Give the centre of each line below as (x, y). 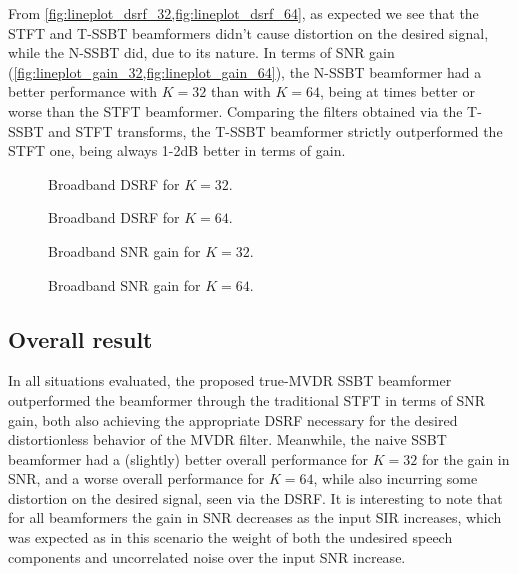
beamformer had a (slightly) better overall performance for (188, 458)
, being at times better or (397, 91)
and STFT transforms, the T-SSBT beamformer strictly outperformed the (275, 130)
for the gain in (465, 458)
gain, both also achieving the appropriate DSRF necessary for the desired (233, 419)
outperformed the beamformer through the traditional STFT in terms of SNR (247, 399)
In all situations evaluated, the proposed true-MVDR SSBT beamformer (230, 380)
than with (240, 91)
